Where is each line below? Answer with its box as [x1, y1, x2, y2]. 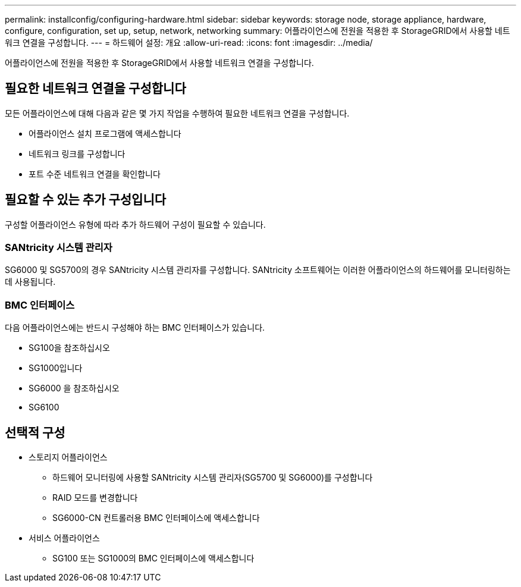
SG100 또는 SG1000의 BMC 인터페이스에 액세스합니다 [52, 553, 255, 564]
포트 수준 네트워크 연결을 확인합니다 [29, 168, 161, 179]
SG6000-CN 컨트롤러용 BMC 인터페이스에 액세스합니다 [52, 513, 260, 523]
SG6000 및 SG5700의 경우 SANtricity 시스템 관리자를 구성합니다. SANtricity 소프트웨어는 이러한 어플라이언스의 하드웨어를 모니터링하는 [5, 265, 511, 275]
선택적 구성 [5, 425, 65, 440]
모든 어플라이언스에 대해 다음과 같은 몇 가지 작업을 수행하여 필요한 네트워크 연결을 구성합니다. [5, 108, 350, 118]
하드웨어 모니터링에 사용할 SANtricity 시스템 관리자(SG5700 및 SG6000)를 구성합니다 [52, 472, 373, 483]
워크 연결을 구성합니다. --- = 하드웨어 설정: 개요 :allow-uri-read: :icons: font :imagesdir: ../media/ [5, 37, 373, 48]
